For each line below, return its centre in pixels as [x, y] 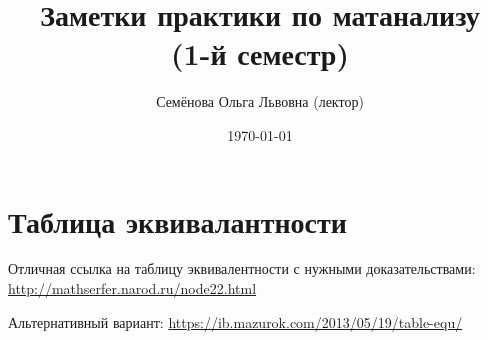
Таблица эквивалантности [177, 220]
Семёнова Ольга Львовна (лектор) [260, 101]
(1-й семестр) [260, 53]
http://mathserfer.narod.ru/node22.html [132, 288]
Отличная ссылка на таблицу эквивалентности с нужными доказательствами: [242, 268]
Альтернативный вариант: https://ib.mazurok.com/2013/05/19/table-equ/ [235, 321]
